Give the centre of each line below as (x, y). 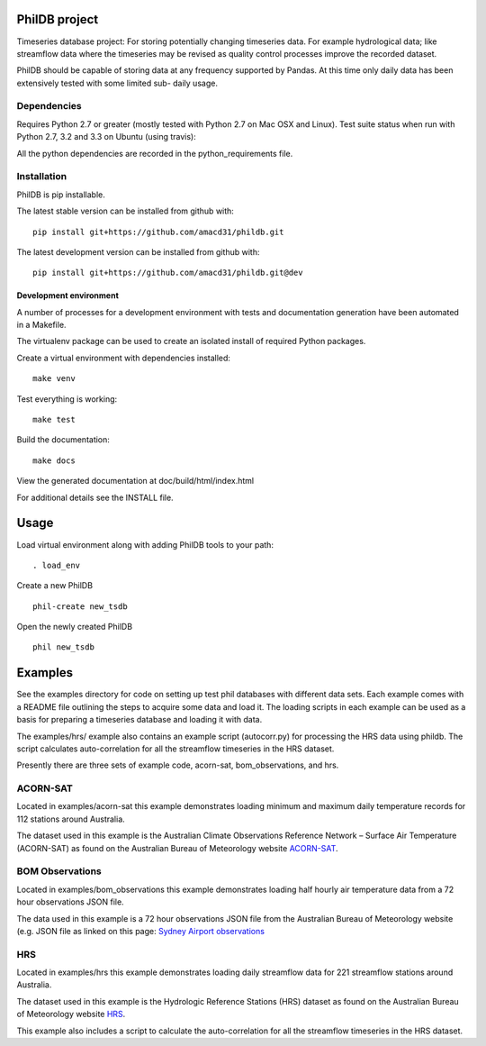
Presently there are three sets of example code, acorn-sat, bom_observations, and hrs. (178, 765)
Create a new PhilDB (55, 586)
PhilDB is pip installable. (61, 195)
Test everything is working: (67, 399)
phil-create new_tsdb (80, 606)
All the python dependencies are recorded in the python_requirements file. (155, 153)
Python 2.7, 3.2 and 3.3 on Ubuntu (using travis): (107, 137)
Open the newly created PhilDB (75, 627)
